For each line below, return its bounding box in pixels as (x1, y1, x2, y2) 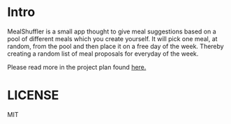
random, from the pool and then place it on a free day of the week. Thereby (7, 42, 225, 50)
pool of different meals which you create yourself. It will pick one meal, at (7, 34, 218, 42)
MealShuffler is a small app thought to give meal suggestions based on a (7, 27, 216, 36)
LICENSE (7, 88, 59, 103)
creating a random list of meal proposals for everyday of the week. (7, 49, 199, 58)
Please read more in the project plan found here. (7, 63, 147, 71)
